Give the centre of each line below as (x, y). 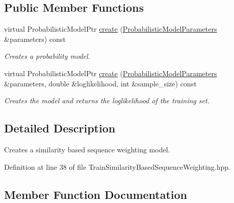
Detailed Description (60, 128)
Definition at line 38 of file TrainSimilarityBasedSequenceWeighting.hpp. (117, 166)
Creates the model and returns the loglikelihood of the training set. (107, 100)
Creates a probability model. (47, 56)
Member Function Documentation (96, 194)
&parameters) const (35, 39)
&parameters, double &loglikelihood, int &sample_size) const (100, 83)
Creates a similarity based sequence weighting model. (87, 149)
